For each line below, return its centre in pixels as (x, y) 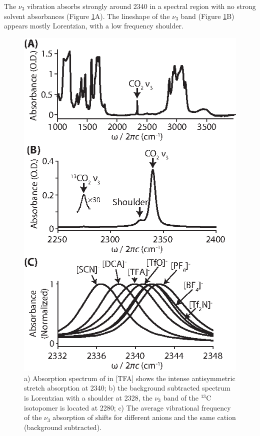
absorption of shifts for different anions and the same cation (144, 417)
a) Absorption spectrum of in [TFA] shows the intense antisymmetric (130, 378)
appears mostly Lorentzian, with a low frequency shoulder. (94, 26)
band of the (181, 397)
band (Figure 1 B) (207, 16)
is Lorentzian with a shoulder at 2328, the (88, 397)
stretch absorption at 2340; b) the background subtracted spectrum (127, 388)
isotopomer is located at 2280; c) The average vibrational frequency (127, 407)
